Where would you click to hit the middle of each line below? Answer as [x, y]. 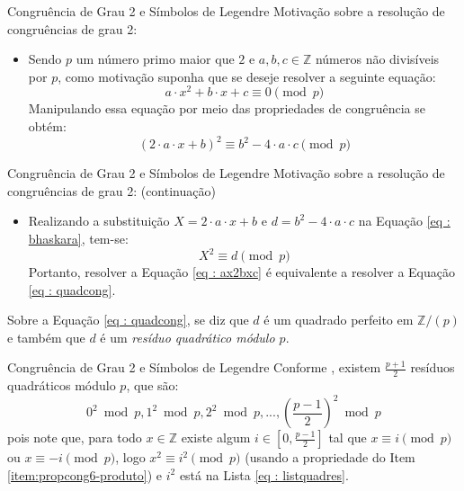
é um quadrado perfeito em [339, 320]
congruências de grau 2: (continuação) [112, 190]
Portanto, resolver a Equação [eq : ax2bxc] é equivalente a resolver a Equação [241, 272]
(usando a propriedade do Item [330, 457]
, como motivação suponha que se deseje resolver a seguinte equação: [247, 76]
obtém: [47, 126]
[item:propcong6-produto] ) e [85, 474]
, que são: [152, 385]
